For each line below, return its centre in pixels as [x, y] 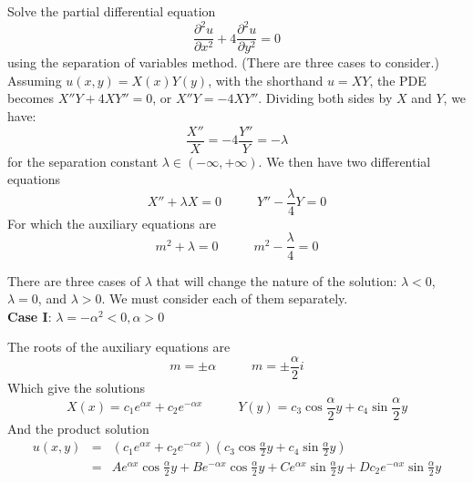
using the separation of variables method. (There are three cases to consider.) [223, 62]
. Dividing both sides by [325, 98]
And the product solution [78, 428]
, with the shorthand [266, 80]
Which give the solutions [77, 387]
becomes [31, 98]
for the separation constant [83, 161]
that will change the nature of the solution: [277, 280]
